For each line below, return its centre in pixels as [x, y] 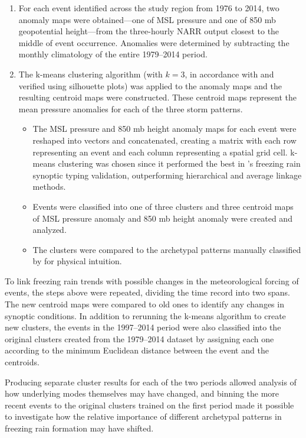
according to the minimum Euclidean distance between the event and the [137, 350]
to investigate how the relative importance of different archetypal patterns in [143, 416]
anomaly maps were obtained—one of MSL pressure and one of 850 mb [147, 19]
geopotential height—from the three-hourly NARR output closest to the [149, 31]
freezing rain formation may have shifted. [79, 428]
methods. [49, 186]
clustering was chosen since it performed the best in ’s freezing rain [179, 163]
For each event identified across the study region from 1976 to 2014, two [149, 8]
